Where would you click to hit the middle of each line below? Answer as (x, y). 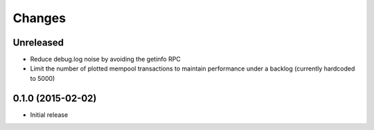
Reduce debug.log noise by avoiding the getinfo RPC (106, 59)
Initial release (49, 115)
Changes (39, 18)
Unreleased (38, 43)
